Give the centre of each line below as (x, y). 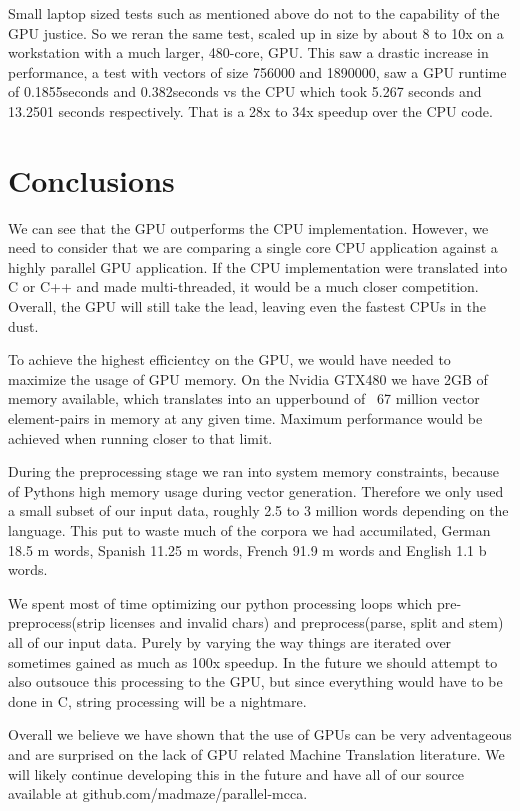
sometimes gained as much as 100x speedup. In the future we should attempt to (253, 661)
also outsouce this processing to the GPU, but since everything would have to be (255, 681)
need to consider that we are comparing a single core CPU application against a (253, 247)
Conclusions (91, 179)
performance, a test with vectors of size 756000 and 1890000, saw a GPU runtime (257, 71)
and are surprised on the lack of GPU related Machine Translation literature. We (256, 753)
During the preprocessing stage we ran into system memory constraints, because (253, 471)
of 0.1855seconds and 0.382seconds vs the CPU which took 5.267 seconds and (245, 91)
